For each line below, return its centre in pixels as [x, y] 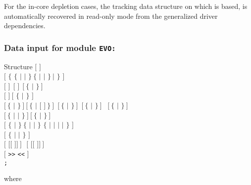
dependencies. [25, 25]
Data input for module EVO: [60, 47]
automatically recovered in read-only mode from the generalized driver [111, 16]
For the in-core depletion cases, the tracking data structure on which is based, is [126, 6]
